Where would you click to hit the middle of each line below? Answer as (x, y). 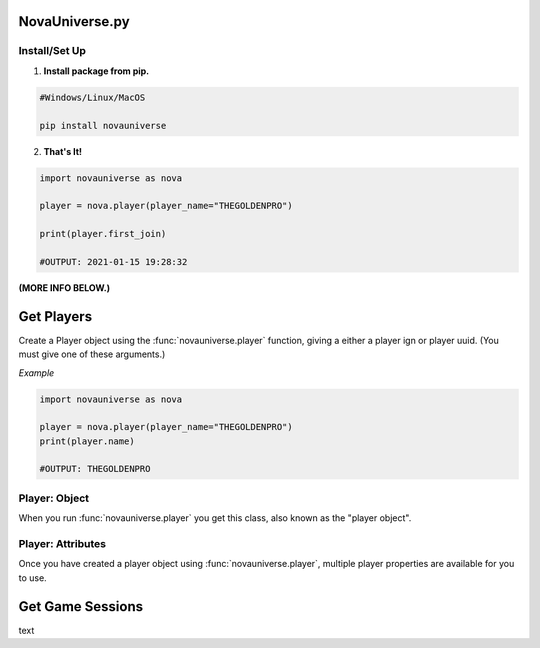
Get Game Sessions (81, 606)
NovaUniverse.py (74, 21)
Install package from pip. (96, 71)
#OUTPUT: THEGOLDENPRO (95, 469)
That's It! (63, 151)
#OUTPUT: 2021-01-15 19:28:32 (113, 261)
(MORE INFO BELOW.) (64, 287)
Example (36, 372)
